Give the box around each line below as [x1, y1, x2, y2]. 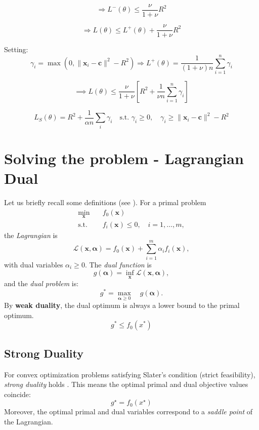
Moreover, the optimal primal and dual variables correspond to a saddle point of [4, 406, 253, 417]
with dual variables [4, 259, 63, 269]
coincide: [4, 388, 31, 399]
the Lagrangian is [4, 229, 58, 240]
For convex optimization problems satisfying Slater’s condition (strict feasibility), [4, 369, 255, 379]
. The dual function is [84, 259, 152, 269]
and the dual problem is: [4, 278, 79, 289]
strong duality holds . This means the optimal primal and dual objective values [4, 379, 248, 389]
